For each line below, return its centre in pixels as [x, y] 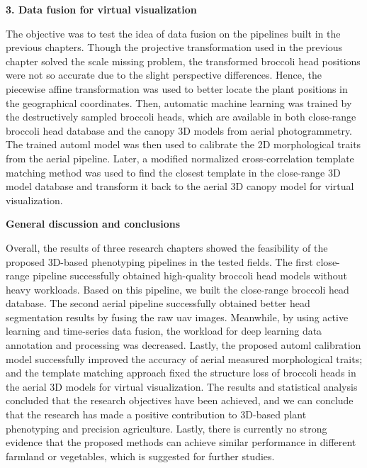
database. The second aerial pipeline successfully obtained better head [158, 303]
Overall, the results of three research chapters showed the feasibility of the [167, 247]
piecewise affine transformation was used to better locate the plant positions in [177, 88]
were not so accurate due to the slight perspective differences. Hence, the [164, 75]
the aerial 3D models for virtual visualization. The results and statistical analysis [182, 386]
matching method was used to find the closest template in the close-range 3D [173, 172]
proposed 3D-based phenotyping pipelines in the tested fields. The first [159, 261]
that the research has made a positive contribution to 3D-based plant [156, 414]
